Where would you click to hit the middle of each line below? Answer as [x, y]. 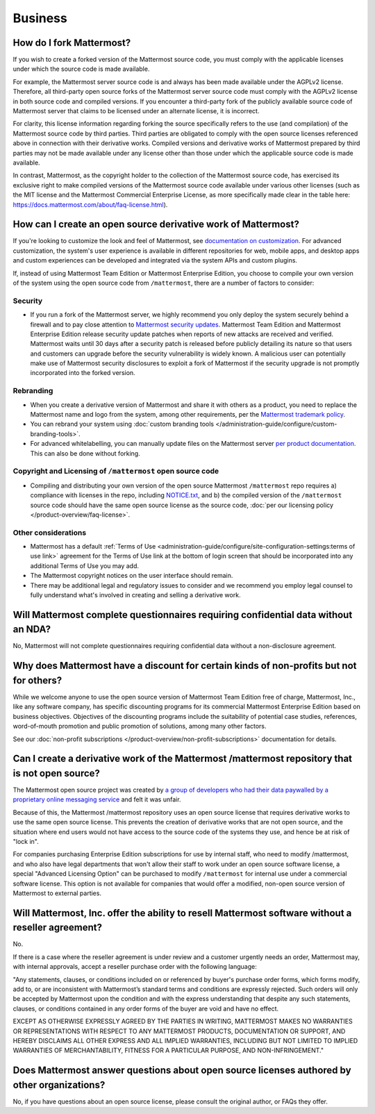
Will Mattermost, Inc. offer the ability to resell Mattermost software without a [182, 913]
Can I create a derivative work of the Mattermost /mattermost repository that [183, 759]
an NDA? [32, 630]
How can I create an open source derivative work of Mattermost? [156, 225]
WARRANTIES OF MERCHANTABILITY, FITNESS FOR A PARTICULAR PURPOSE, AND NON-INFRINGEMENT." [168, 1050]
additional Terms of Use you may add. [84, 565]
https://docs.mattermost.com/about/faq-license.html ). [90, 204]
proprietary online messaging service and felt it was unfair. [97, 799]
